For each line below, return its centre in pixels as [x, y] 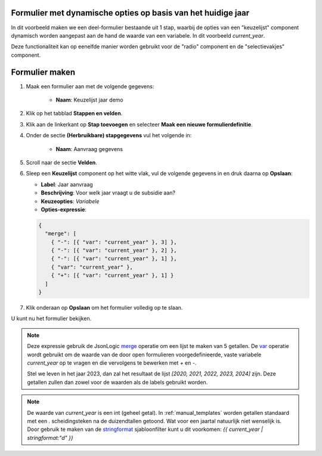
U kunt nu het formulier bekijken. [51, 319]
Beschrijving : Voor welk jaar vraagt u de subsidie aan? [108, 193]
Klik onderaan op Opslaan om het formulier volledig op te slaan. [104, 307]
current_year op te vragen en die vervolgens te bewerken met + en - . [112, 363]
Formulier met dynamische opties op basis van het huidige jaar [130, 13]
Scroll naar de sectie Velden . [62, 162]
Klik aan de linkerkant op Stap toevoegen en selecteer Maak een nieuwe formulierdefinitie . [139, 124]
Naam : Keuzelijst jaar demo [89, 100]
